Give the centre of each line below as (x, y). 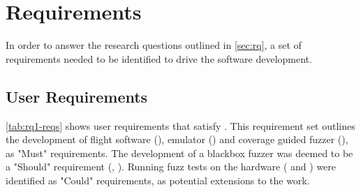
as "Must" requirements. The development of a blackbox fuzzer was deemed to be (179, 153)
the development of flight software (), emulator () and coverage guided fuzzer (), (177, 139)
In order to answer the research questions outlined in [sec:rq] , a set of (154, 45)
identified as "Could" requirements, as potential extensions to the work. (158, 180)
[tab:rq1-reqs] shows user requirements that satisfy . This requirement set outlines (180, 125)
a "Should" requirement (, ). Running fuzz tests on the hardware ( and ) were (171, 167)
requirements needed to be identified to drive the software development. (159, 58)
